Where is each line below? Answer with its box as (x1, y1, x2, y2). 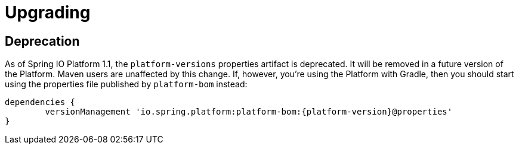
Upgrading (5, 2, 91, 23)
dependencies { (5, 97, 76, 107)
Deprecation (5, 33, 80, 49)
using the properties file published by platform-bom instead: (5, 79, 248, 90)
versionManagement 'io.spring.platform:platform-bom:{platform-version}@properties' (45, 107, 453, 117)
